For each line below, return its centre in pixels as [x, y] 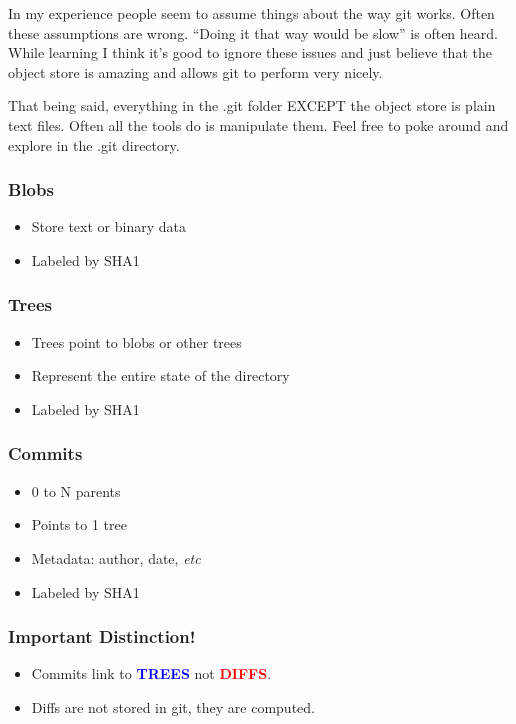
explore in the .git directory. [94, 144]
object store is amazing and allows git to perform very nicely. [195, 71]
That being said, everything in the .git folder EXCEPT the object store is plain [252, 105]
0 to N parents [76, 490]
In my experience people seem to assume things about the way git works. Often [251, 13]
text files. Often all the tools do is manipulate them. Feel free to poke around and [258, 124]
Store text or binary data [108, 226]
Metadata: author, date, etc [116, 557]
